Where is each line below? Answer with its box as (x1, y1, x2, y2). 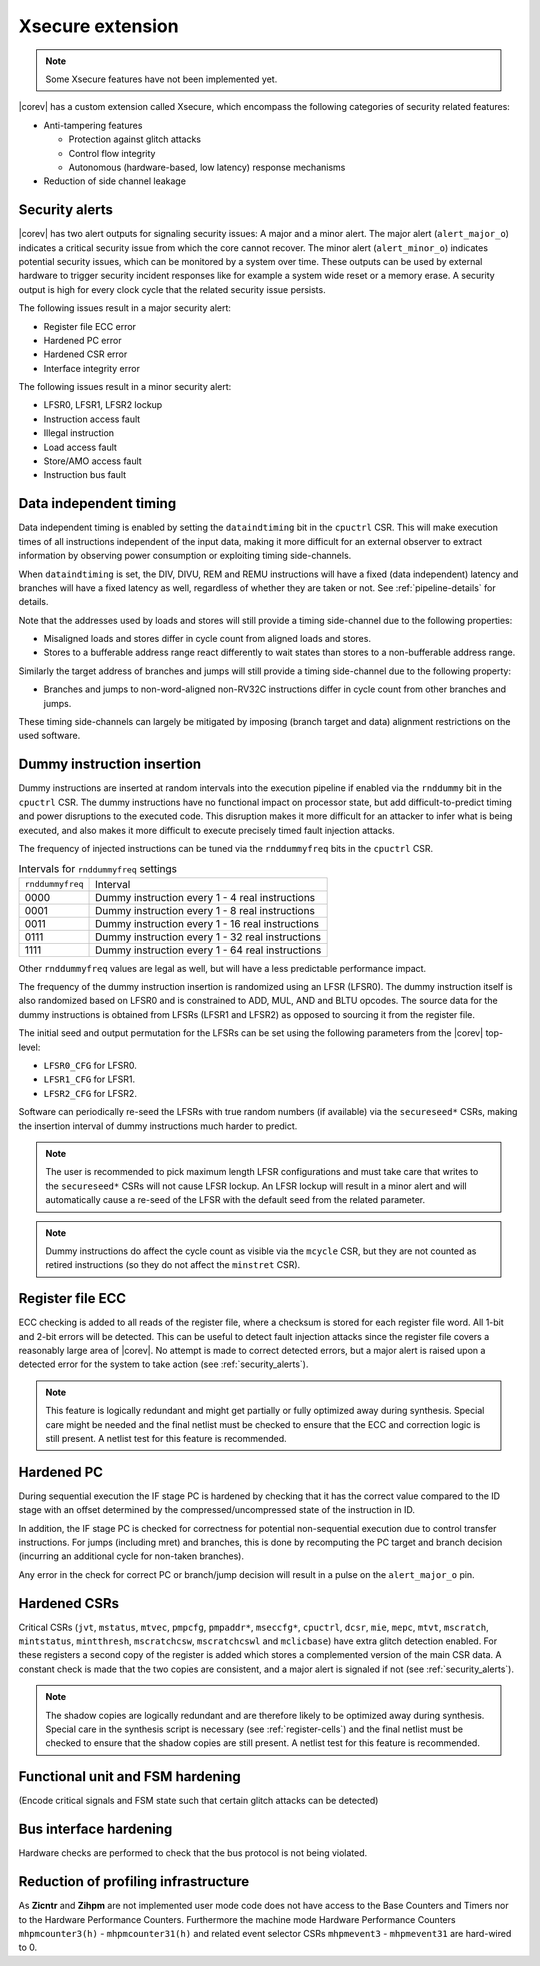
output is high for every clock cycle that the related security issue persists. (18, 283, 326, 295)
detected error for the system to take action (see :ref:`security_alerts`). (18, 1358, 309, 1370)
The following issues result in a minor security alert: (18, 381, 232, 393)
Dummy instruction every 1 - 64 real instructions (95, 943, 322, 957)
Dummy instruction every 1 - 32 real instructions (95, 930, 322, 944)
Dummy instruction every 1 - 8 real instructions (95, 903, 315, 917)
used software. (18, 730, 81, 742)
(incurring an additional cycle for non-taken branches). (18, 1550, 245, 1562)
